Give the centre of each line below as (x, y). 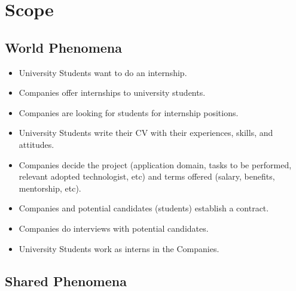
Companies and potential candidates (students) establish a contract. (144, 208)
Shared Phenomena (66, 281)
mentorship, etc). (50, 188)
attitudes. (36, 144)
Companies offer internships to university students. (112, 93)
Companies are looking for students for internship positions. (129, 112)
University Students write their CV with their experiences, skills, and (146, 133)
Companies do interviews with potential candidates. (114, 228)
